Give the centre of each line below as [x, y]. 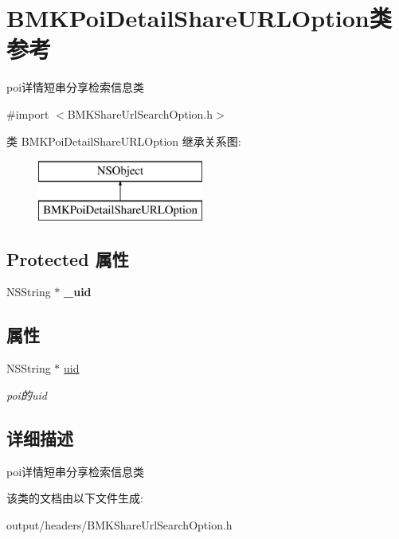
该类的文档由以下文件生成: [75, 498]
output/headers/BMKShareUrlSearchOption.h [119, 524]
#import [28, 113]
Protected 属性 [68, 258]
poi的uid [27, 394]
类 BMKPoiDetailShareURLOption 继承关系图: [124, 141]
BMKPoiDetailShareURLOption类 [199, 18]
